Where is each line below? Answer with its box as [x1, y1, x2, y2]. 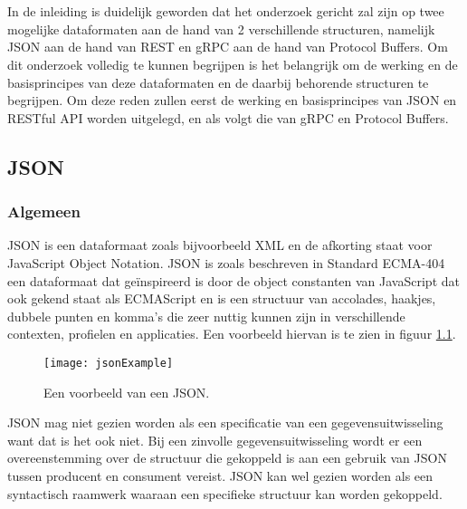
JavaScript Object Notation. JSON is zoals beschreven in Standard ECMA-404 [7, 253, 445, 272]
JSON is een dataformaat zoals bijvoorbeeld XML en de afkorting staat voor [7, 235, 433, 254]
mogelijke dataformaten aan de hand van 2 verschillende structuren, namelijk [7, 19, 435, 38]
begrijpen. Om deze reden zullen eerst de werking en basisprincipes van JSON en [7, 91, 457, 110]
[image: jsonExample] [43, 356, 174, 370]
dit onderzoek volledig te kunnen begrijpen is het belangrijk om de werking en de [7, 54, 458, 73]
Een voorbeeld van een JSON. [43, 382, 210, 401]
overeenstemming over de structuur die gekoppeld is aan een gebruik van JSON [7, 448, 447, 467]
